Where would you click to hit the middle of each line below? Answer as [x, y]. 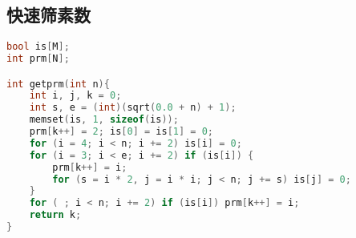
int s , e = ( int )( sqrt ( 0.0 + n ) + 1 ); [133, 108]
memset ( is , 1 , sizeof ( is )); [104, 120]
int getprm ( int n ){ [58, 84]
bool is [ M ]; [38, 47]
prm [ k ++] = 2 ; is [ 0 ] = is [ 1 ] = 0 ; [121, 132]
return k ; [55, 215]
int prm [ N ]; [38, 59]
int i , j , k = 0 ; [75, 96]
